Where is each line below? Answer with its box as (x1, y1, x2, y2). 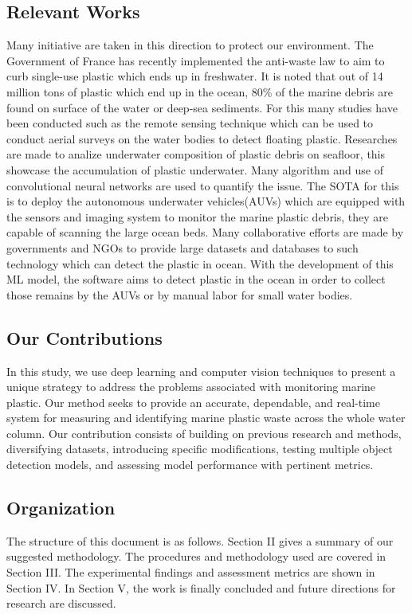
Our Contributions (6, 325, 163, 350)
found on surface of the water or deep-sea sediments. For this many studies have (6, 99, 398, 115)
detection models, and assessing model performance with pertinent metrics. (6, 456, 374, 473)
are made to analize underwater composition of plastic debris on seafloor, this (6, 146, 386, 162)
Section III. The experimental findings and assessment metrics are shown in (6, 564, 375, 581)
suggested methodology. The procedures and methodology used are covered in (6, 548, 386, 565)
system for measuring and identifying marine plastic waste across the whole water (6, 409, 406, 426)
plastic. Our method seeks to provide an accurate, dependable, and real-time (6, 393, 380, 410)
